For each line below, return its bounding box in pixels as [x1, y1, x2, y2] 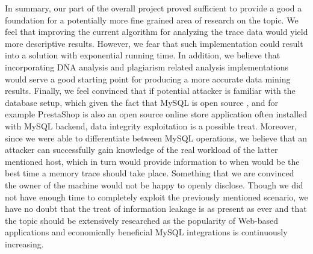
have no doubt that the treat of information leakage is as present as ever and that [5, 202, 307, 215]
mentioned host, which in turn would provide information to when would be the [5, 155, 300, 167]
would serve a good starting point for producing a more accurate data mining [5, 72, 291, 85]
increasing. [5, 237, 44, 250]
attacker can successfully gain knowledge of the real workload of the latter [5, 143, 278, 156]
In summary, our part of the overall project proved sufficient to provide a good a [5, 2, 302, 14]
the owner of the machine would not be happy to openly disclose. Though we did [5, 178, 303, 191]
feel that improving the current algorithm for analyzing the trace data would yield [5, 25, 308, 38]
